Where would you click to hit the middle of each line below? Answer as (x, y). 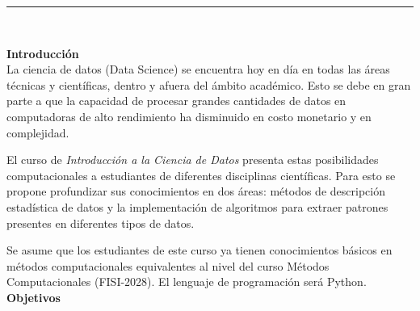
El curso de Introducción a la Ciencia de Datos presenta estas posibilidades (193, 160)
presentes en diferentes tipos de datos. (101, 223)
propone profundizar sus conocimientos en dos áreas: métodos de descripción (196, 191)
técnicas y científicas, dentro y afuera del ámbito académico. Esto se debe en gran (209, 84)
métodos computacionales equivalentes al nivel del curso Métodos (168, 265)
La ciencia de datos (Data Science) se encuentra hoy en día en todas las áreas (198, 69)
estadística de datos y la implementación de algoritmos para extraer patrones (197, 206)
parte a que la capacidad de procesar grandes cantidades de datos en (176, 101)
